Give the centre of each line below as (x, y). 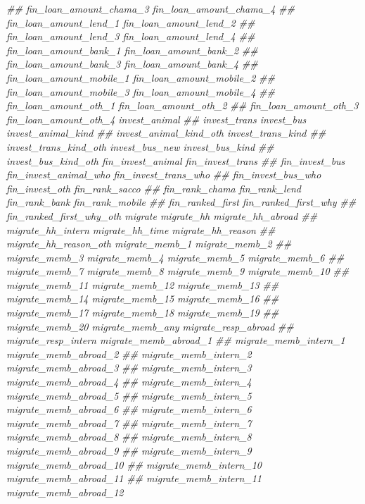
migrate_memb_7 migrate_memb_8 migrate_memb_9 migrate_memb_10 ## (178, 271)
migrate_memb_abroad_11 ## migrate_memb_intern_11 (134, 478)
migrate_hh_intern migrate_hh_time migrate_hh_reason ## (141, 229)
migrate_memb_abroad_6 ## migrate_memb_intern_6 (129, 409)
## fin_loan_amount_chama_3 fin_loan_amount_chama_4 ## (151, 8)
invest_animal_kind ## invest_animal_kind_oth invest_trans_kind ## (166, 133)
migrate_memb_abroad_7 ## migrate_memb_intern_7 (129, 423)
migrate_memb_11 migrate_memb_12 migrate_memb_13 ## (143, 284)
